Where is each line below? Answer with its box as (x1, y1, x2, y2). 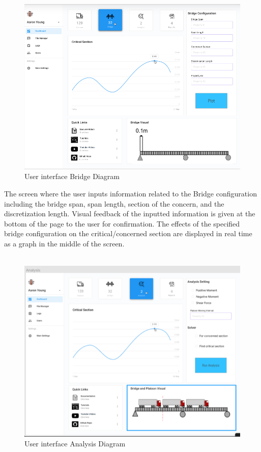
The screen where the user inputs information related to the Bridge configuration (4, 188, 257, 198)
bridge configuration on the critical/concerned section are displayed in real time (4, 228, 252, 239)
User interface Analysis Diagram (24, 438, 126, 449)
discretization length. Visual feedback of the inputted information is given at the (4, 208, 255, 219)
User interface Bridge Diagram (24, 171, 120, 182)
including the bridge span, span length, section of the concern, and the (4, 198, 224, 209)
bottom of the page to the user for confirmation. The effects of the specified (4, 218, 240, 229)
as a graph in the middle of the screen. (4, 238, 125, 248)
